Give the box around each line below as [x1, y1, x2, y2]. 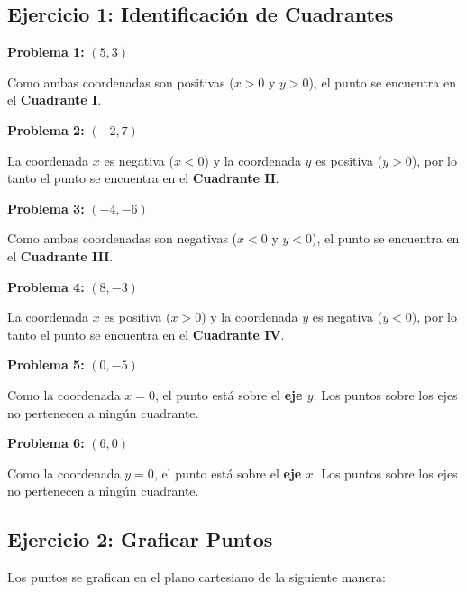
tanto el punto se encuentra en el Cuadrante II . [7, 168, 279, 187]
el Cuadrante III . [7, 246, 114, 265]
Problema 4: [7, 277, 85, 296]
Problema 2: [7, 120, 85, 139]
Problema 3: [7, 198, 85, 217]
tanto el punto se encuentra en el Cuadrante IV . [7, 324, 285, 343]
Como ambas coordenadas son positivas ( [7, 72, 234, 91]
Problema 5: [7, 355, 85, 374]
